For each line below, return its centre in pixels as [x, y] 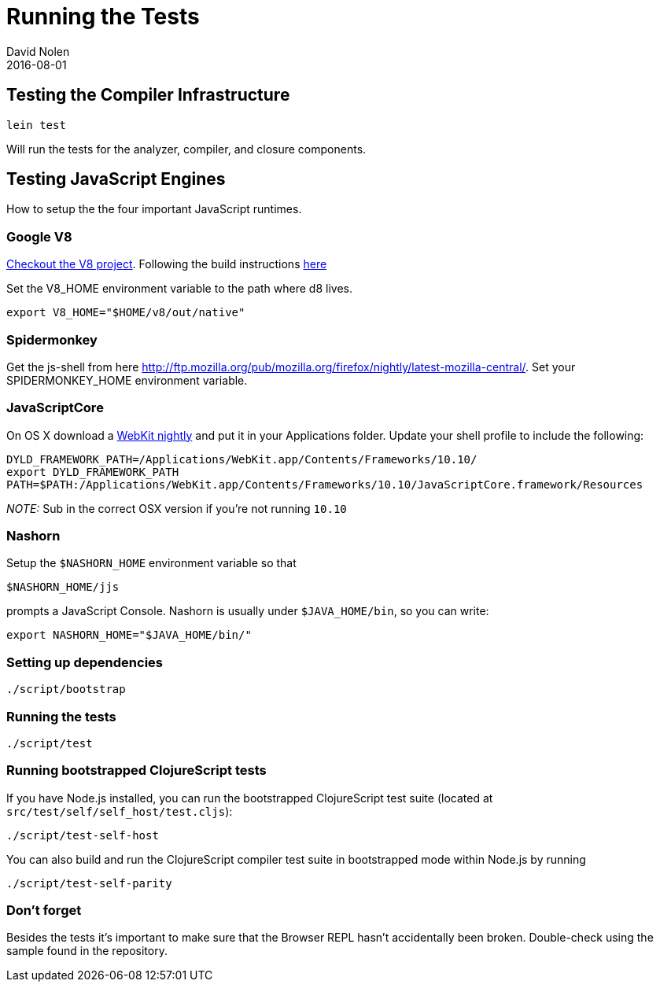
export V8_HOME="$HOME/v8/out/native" [126, 313]
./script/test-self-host [83, 835]
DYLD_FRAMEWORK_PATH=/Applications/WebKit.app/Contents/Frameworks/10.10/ [242, 459]
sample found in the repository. [87, 951]
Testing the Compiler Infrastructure [148, 95]
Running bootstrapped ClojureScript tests [136, 770]
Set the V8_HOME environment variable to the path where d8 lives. [179, 289]
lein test [36, 125]
